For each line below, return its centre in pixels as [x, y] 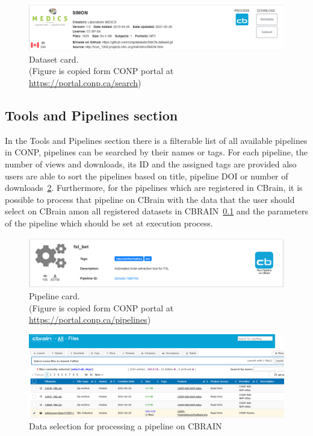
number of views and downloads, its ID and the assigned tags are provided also [151, 163]
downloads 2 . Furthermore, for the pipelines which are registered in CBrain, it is [154, 188]
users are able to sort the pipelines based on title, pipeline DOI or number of [147, 176]
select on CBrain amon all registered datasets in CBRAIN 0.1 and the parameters [156, 211]
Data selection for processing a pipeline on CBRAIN [126, 426]
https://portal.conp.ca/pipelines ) [90, 319]
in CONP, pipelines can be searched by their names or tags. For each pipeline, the [156, 152]
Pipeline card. [54, 295]
